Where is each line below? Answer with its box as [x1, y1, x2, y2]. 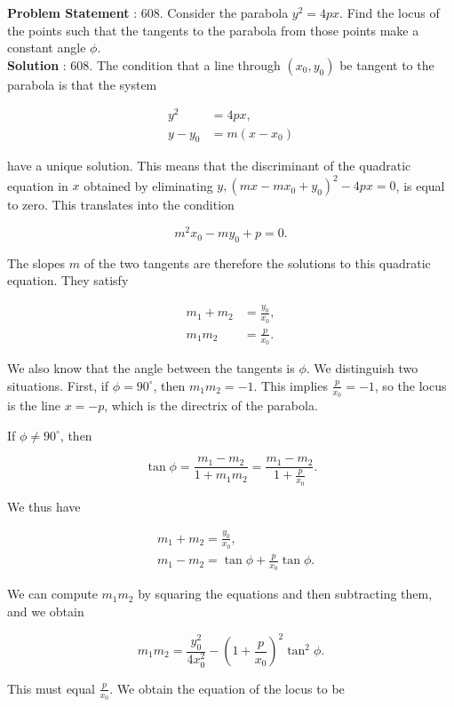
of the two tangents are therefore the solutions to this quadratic [84, 253, 431, 272]
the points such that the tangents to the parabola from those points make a [7, 20, 419, 39]
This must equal [7, 679, 95, 697]
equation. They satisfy [7, 271, 129, 290]
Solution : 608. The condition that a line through [7, 55, 281, 74]
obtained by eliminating [84, 176, 213, 195]
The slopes [7, 253, 66, 272]
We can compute [7, 584, 98, 603]
